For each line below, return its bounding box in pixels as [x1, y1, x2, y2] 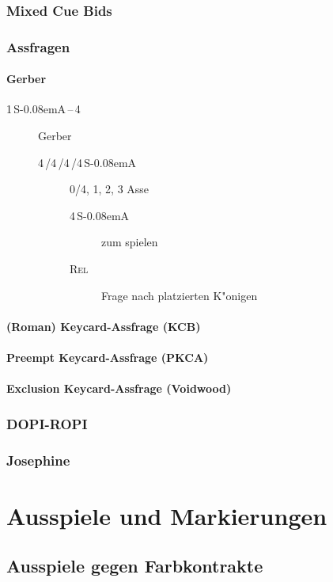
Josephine [6, 450, 70, 470]
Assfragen [6, 36, 70, 56]
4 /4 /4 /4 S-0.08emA [38, 154, 137, 170]
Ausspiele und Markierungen [6, 499, 327, 531]
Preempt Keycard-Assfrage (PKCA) [6, 349, 209, 366]
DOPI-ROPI [6, 413, 88, 433]
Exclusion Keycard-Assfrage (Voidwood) [6, 380, 232, 397]
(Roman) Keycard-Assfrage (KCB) [6, 318, 201, 334]
